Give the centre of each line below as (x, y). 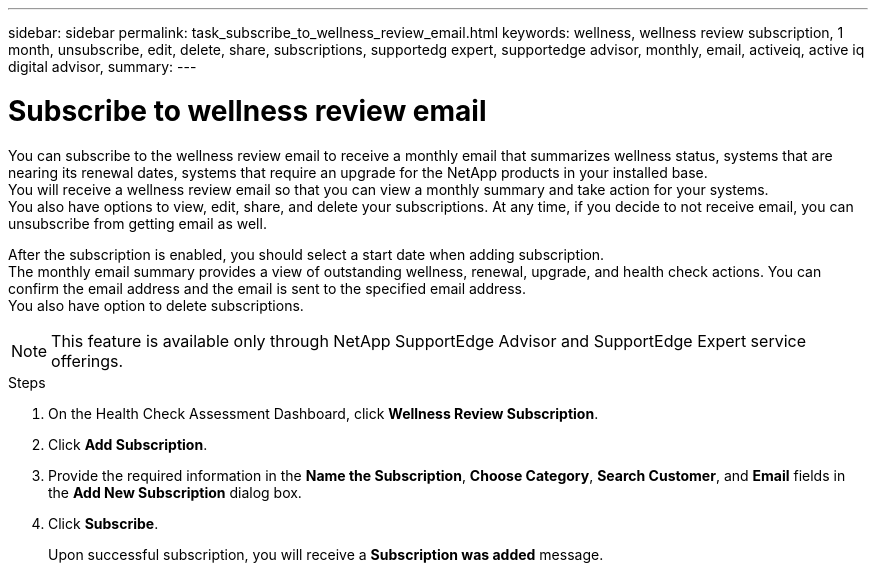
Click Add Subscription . (128, 444)
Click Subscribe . (103, 523)
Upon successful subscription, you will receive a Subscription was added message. (326, 554)
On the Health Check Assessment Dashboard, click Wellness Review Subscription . (323, 413)
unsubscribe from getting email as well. (137, 223)
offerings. (87, 360)
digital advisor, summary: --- (102, 66)
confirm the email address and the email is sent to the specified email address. (267, 288)
